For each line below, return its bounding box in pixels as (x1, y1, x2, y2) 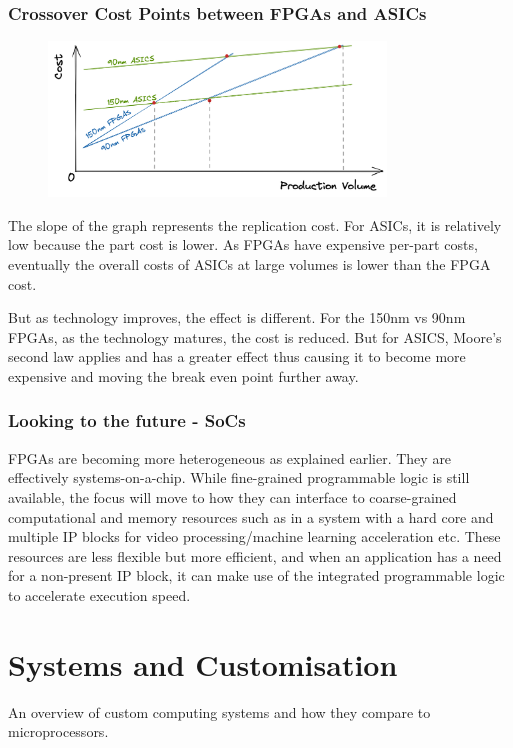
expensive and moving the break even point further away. (8, 365, 359, 386)
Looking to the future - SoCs (8, 408, 246, 433)
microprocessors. (8, 721, 109, 742)
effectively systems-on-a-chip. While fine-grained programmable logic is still (8, 467, 470, 488)
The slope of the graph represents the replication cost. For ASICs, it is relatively (8, 214, 502, 235)
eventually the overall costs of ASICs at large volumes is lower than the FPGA (8, 254, 491, 274)
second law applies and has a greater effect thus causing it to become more (8, 346, 466, 367)
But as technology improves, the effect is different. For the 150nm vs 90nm (8, 307, 466, 328)
